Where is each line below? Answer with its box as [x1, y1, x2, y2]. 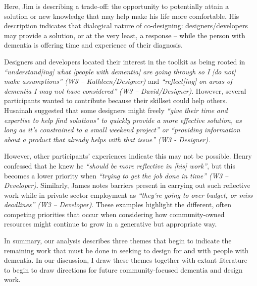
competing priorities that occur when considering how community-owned [4, 209, 225, 219]
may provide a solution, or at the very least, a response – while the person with [4, 30, 246, 40]
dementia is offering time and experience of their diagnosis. [4, 40, 183, 50]
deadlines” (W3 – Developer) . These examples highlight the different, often [4, 199, 232, 210]
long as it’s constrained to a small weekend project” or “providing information [4, 124, 240, 135]
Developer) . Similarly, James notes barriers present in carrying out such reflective [4, 180, 251, 190]
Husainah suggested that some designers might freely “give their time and [4, 105, 228, 115]
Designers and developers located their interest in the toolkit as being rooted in [4, 56, 245, 66]
